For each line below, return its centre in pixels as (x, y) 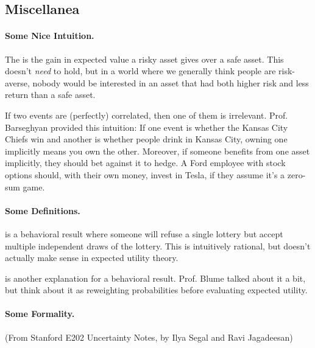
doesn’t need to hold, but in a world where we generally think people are (140, 71)
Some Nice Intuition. (50, 36)
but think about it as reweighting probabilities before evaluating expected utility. (156, 290)
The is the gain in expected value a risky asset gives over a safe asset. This (144, 59)
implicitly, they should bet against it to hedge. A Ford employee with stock (145, 163)
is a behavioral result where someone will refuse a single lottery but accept (144, 233)
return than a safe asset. (50, 95)
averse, (17, 82)
